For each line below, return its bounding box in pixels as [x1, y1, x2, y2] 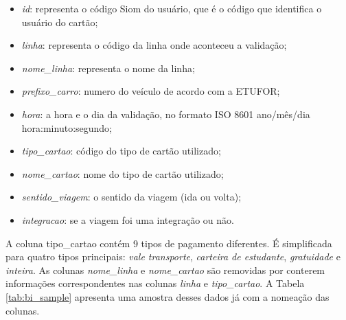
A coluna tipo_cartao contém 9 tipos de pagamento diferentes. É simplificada [5, 236, 332, 250]
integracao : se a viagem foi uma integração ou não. [21, 212, 234, 227]
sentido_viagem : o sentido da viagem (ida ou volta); [21, 190, 242, 204]
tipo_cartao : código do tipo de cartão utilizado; [21, 144, 221, 158]
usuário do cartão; [21, 14, 98, 29]
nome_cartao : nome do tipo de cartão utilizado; [21, 166, 224, 181]
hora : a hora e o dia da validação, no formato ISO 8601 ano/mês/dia [21, 106, 310, 121]
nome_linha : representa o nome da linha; [21, 60, 195, 75]
